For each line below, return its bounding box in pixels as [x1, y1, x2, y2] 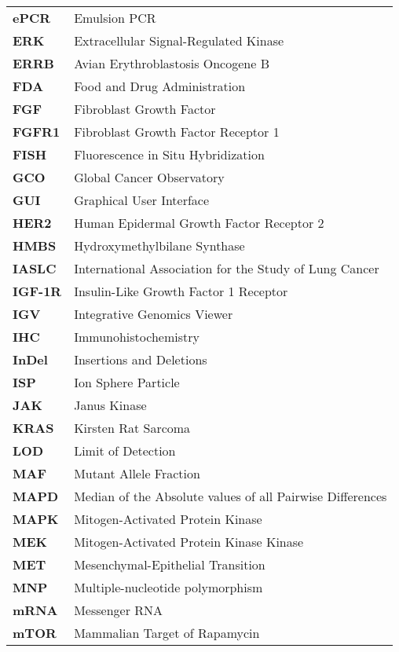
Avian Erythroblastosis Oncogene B [74, 54, 269, 72]
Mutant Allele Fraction [74, 464, 200, 482]
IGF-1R [13, 282, 62, 300]
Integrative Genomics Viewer [74, 305, 233, 323]
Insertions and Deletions [74, 350, 207, 368]
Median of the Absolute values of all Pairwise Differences [74, 487, 387, 505]
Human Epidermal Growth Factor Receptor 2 [74, 214, 324, 232]
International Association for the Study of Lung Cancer [74, 259, 379, 277]
